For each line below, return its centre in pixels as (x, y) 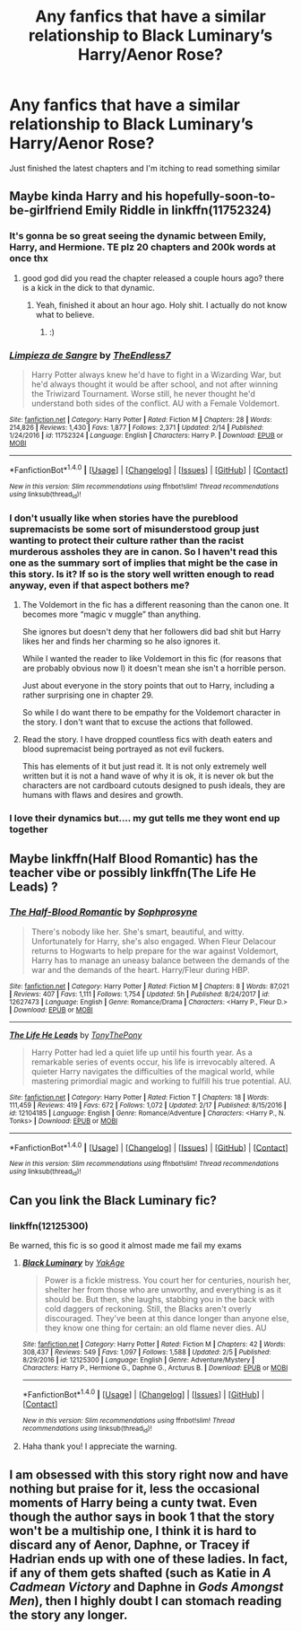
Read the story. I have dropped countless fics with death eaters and (147, 740)
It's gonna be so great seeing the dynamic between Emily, (138, 236)
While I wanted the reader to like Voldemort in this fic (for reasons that (152, 659)
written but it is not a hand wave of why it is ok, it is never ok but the (148, 776)
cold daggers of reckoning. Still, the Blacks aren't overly (148, 1309)
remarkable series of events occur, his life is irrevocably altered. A (153, 1062)
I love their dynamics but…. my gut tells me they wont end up (145, 819)
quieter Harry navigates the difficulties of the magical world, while (153, 1071)
